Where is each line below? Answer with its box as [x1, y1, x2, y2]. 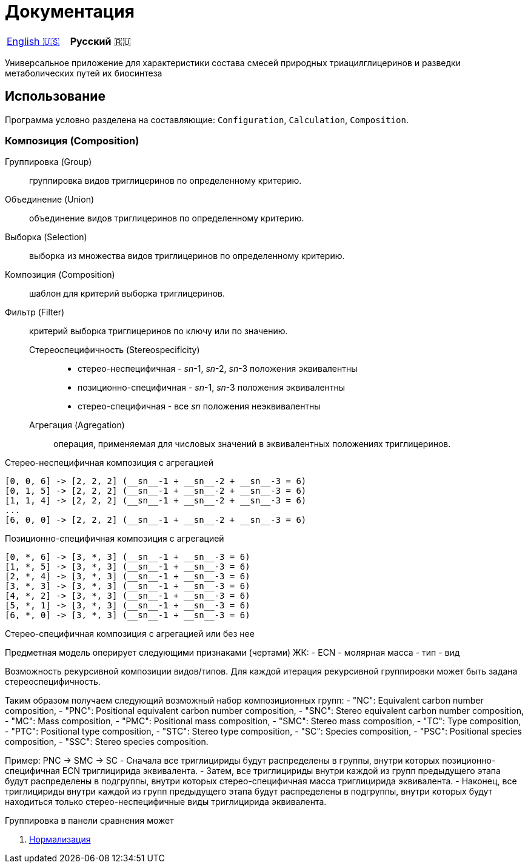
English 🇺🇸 [7, 35, 60, 47]
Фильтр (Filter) [5, 307, 65, 318]
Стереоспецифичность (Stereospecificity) [29, 345, 200, 355]
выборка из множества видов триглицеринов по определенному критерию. [29, 251, 345, 261]
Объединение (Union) [5, 194, 95, 205]
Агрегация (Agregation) [29, 420, 125, 431]
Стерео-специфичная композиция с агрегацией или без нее [5, 628, 255, 639]
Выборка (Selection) [5, 232, 87, 243]
